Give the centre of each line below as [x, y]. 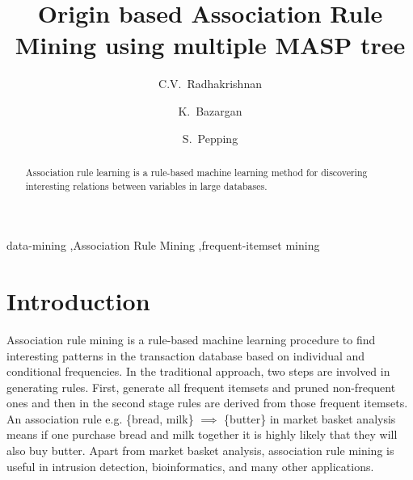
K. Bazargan [210, 110]
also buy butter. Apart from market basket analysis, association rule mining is [200, 451]
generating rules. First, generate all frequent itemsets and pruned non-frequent [201, 387]
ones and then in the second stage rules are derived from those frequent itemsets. [207, 403]
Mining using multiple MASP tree [210, 45]
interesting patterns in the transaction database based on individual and [186, 355]
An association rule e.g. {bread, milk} [100, 418]
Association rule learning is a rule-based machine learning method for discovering [196, 172]
